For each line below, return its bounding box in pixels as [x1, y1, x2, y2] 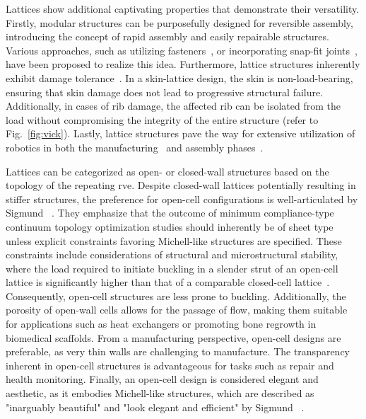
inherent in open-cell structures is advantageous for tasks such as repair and [6, 357, 334, 372]
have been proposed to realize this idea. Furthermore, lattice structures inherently [6, 57, 360, 71]
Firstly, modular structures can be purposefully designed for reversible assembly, [6, 15, 353, 30]
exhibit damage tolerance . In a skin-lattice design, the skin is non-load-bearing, [6, 70, 353, 85]
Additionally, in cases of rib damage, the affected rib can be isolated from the [6, 98, 341, 113]
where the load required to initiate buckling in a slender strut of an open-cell [6, 260, 338, 275]
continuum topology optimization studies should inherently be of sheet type [6, 219, 333, 234]
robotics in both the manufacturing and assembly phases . [6, 139, 264, 154]
